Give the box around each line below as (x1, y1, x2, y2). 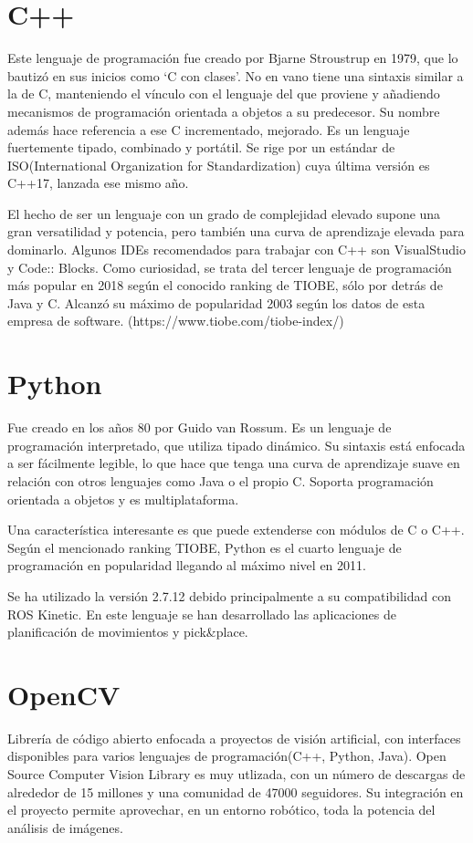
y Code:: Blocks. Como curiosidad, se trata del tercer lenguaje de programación (7, 257, 452, 276)
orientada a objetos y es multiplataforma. (7, 489, 239, 508)
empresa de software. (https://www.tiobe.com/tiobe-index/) (7, 311, 344, 330)
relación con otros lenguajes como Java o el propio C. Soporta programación (7, 471, 434, 490)
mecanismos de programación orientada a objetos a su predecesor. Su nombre (7, 101, 440, 120)
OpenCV (7, 675, 121, 713)
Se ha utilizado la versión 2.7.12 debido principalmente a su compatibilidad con (7, 586, 451, 605)
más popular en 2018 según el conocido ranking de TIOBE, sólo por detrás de (7, 276, 443, 295)
